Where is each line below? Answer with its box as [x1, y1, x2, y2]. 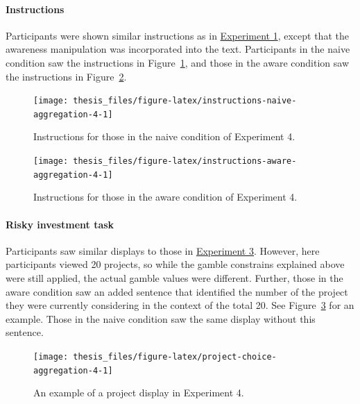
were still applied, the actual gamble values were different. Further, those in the [6, 270, 343, 285]
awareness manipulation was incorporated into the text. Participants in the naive [6, 42, 350, 56]
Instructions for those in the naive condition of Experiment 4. [33, 129, 295, 144]
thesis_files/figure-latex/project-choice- [73, 351, 277, 362]
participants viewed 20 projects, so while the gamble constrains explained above [6, 257, 345, 271]
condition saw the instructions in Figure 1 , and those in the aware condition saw [6, 55, 349, 69]
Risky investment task [6, 217, 114, 231]
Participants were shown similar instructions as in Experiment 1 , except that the [6, 28, 349, 42]
